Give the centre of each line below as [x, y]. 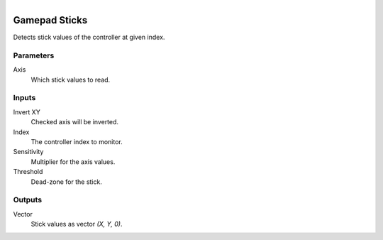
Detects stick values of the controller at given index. [89, 37]
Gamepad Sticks [50, 20]
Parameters [34, 55]
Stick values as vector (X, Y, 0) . [77, 224]
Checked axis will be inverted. [75, 122]
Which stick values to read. [71, 80]
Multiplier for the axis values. [73, 162]
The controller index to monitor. [77, 141]
